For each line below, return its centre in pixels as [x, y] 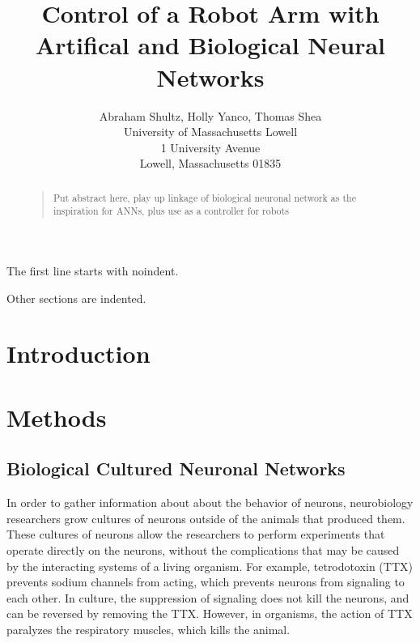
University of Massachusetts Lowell [210, 132]
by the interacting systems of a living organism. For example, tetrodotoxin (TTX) [210, 566]
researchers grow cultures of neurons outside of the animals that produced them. [206, 518]
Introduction [78, 353]
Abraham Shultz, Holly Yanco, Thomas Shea [210, 115]
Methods [57, 417]
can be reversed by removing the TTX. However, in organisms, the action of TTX [210, 613]
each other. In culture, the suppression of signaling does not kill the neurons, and [208, 597]
